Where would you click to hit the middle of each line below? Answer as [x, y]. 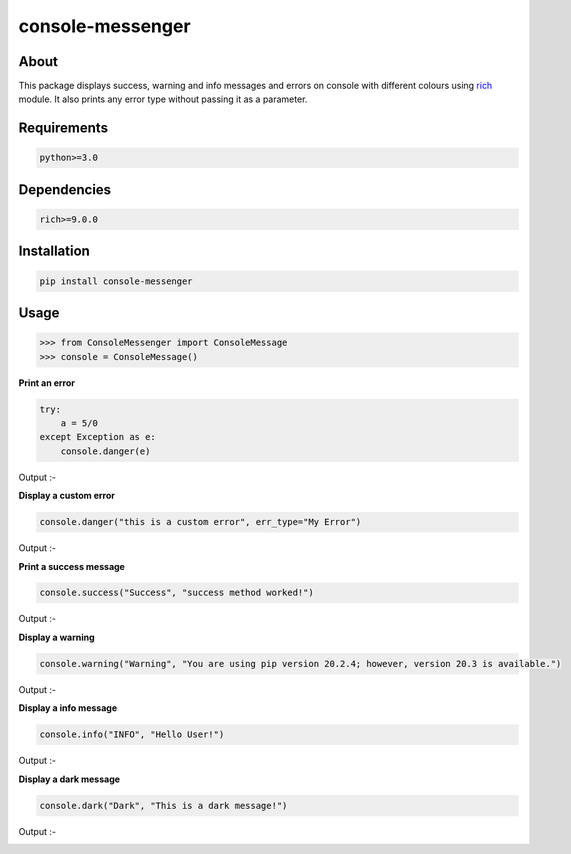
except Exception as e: [98, 437]
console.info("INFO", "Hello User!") [132, 734]
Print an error [46, 382]
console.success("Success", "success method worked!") [176, 593]
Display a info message [68, 708]
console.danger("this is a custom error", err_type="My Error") [200, 522]
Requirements [63, 128]
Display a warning [56, 637]
